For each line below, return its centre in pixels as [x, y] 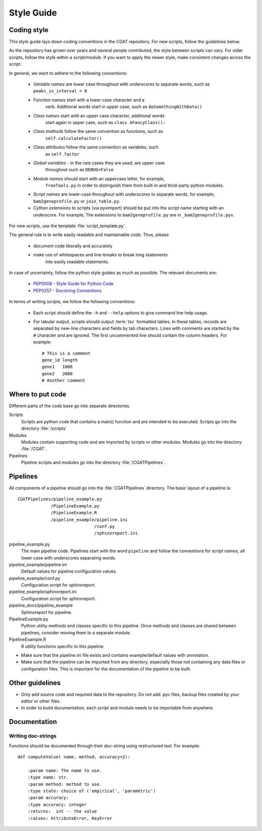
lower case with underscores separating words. [69, 558]
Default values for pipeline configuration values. [69, 571]
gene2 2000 [57, 374]
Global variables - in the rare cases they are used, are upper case [99, 163]
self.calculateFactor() [74, 138]
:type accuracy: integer [57, 804]
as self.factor [62, 154]
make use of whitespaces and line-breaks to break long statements [100, 255]
